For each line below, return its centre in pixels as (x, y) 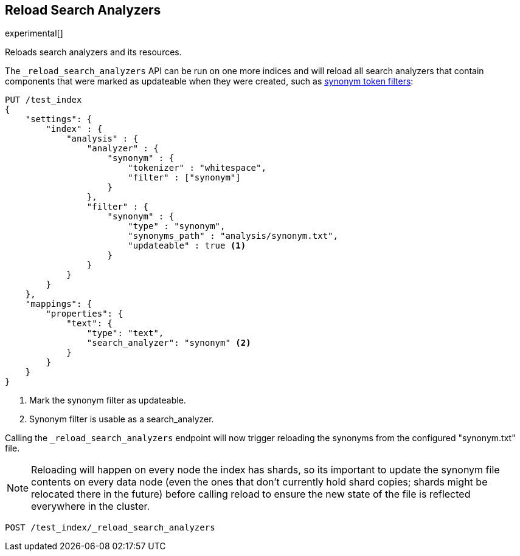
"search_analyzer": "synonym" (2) (169, 343)
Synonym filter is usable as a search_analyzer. (122, 419)
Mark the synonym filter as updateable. (108, 400)
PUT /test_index (43, 100)
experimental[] (34, 33)
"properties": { (84, 314)
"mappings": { (59, 304)
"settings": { (59, 119)
